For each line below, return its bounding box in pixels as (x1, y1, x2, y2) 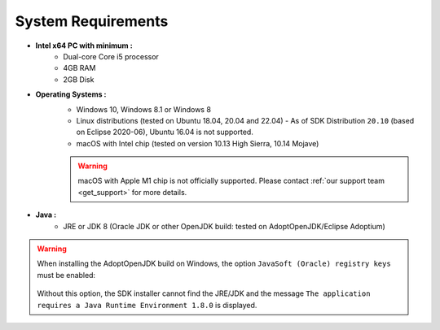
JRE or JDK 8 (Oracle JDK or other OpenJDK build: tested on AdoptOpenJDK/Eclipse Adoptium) (63, 221, 386, 231)
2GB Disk (63, 74, 95, 85)
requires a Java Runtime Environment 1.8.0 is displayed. (37, 300, 257, 310)
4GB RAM (63, 63, 96, 73)
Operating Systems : (35, 89, 107, 99)
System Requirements (15, 12, 169, 30)
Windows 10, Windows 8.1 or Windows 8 (76, 104, 212, 114)
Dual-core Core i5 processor (63, 51, 159, 61)
